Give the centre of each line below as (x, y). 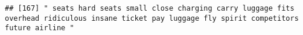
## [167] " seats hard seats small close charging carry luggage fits (150, 8)
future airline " (40, 28)
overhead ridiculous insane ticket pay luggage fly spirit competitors (152, 18)
